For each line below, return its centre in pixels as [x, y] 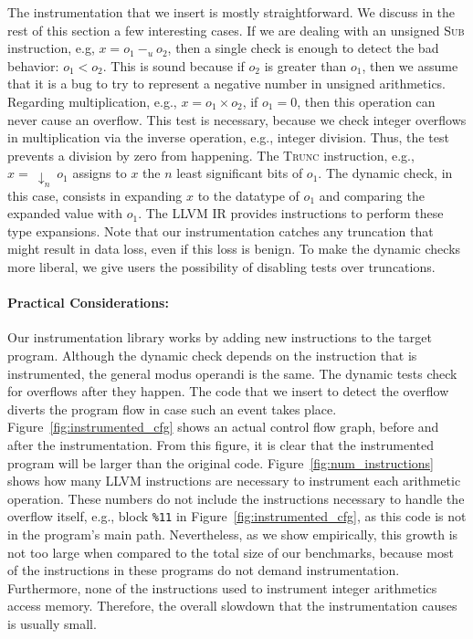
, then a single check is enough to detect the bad [303, 48]
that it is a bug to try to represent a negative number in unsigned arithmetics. [227, 84]
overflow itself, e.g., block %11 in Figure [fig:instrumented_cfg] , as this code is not [237, 516]
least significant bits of [240, 173]
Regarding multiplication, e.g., [92, 101]
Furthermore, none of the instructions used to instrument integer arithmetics [222, 587]
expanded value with [65, 213]
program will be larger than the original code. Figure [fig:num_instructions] [221, 462]
